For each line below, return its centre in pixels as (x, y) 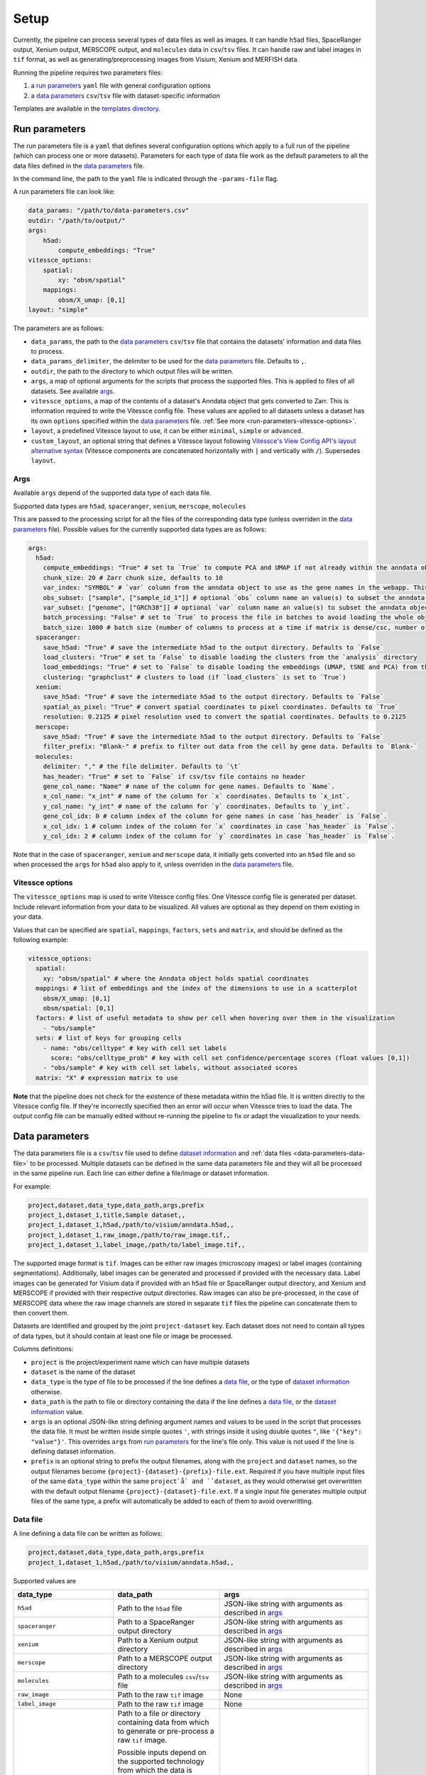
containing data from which (163, 1722)
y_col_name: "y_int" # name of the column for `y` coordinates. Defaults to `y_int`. (197, 806)
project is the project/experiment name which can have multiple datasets (140, 1362)
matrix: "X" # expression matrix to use (107, 1078)
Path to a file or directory (159, 1713)
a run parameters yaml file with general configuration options (121, 86)
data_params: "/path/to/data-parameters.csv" (109, 211)
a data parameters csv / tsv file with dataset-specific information (125, 95)
